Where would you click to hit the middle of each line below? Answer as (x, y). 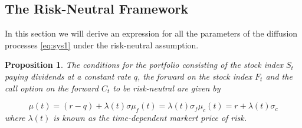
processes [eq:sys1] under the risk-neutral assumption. (102, 45)
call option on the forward (52, 88)
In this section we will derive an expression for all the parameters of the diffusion (151, 33)
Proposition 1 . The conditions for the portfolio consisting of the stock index (144, 65)
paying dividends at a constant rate (68, 76)
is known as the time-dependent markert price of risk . (150, 117)
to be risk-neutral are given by (167, 88)
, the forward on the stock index (195, 76)
